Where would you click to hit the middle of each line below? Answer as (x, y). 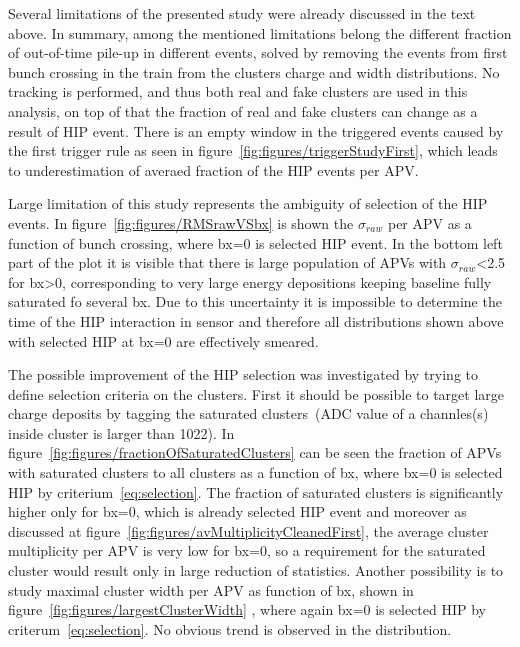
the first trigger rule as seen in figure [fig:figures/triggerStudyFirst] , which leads (253, 150)
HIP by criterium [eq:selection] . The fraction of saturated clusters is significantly (256, 491)
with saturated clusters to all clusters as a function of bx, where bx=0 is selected (255, 472)
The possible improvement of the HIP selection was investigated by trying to (243, 374)
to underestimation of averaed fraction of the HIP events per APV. (213, 169)
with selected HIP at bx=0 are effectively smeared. (163, 340)
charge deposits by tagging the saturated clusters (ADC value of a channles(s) (248, 413)
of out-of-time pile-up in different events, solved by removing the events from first (258, 52)
